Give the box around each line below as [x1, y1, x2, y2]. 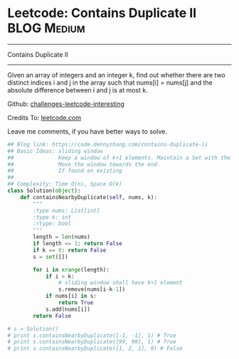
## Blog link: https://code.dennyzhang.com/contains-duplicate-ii [7, 141, 208, 148]
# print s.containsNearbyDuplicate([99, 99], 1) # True [7, 338, 176, 345]
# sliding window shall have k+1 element [58, 279, 183, 286]
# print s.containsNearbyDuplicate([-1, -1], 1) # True [7, 332, 176, 339]
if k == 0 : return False [33, 247, 107, 254]
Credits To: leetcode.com [7, 113, 82, 122]
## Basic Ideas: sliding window [7, 147, 103, 154]
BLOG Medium [7, 20, 85, 36]
